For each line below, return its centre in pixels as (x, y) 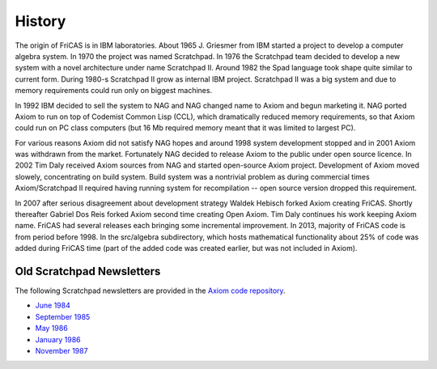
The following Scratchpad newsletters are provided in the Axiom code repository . (151, 291)
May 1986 (51, 329)
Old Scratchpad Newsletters (88, 271)
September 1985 (63, 316)
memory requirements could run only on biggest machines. (114, 91)
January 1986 (58, 339)
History (40, 21)
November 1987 (62, 351)
